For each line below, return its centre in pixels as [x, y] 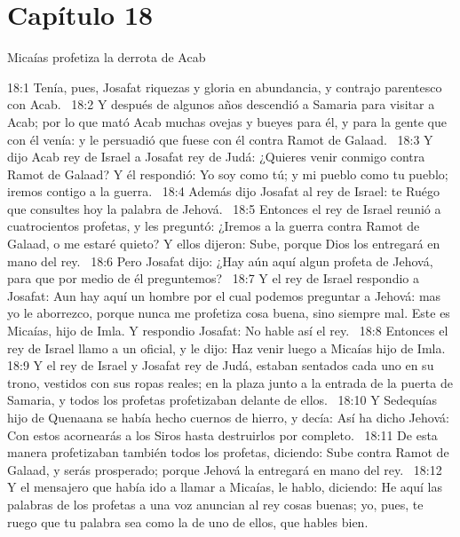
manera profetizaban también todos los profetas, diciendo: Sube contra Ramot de [228, 452]
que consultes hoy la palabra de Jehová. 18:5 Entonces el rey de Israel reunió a [224, 208]
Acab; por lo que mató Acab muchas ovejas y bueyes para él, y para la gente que [227, 121]
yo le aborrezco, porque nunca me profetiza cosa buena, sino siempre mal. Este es [229, 313]
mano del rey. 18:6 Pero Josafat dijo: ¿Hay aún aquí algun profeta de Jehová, [220, 261]
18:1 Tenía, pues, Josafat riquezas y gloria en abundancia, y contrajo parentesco [225, 87]
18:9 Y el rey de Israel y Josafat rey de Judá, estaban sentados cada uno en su [221, 365]
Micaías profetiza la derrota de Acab [107, 57]
